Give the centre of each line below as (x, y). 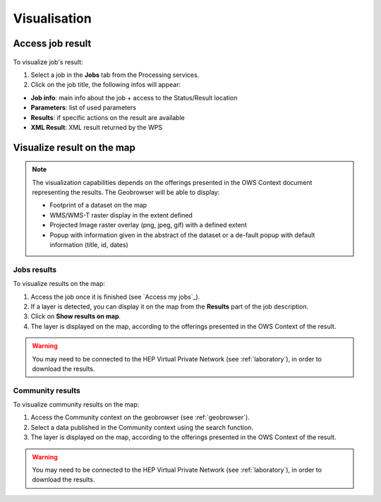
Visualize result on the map (74, 147)
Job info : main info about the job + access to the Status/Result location (134, 97)
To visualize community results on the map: (76, 405)
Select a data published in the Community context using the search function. (142, 427)
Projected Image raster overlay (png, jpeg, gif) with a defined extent (148, 225)
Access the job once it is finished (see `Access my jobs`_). (115, 297)
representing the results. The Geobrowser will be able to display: (126, 192)
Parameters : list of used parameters (84, 108)
